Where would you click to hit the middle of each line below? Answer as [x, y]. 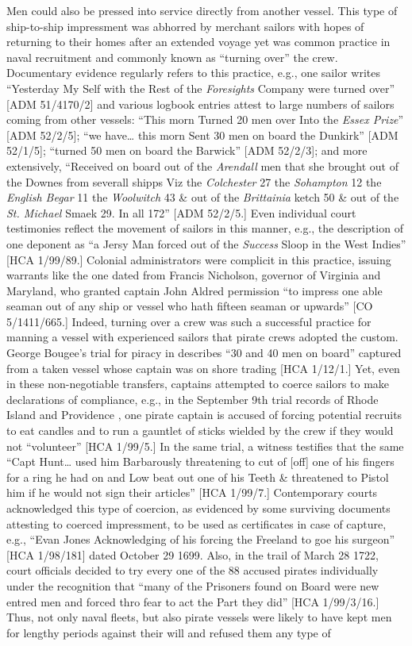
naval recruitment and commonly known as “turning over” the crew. [172, 57]
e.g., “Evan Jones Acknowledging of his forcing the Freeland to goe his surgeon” [201, 539]
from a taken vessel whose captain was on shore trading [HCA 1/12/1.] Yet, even [203, 368]
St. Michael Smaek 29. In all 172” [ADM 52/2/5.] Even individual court [181, 212]
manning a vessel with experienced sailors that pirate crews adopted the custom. [202, 337]
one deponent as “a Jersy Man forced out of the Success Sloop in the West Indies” [206, 243]
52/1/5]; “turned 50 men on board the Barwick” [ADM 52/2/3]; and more [187, 150]
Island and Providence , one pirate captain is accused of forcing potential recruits [204, 415]
